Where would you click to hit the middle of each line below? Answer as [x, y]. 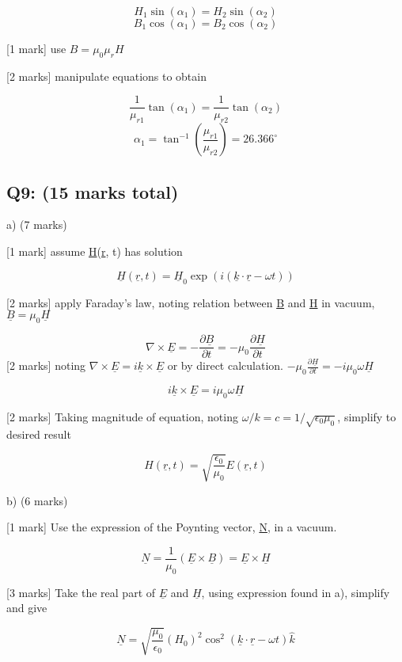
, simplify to [367, 416]
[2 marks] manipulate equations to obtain [106, 76]
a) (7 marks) [37, 224]
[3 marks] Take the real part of [81, 592]
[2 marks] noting [46, 365]
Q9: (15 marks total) [93, 191]
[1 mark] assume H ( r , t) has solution [95, 251]
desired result [39, 434]
